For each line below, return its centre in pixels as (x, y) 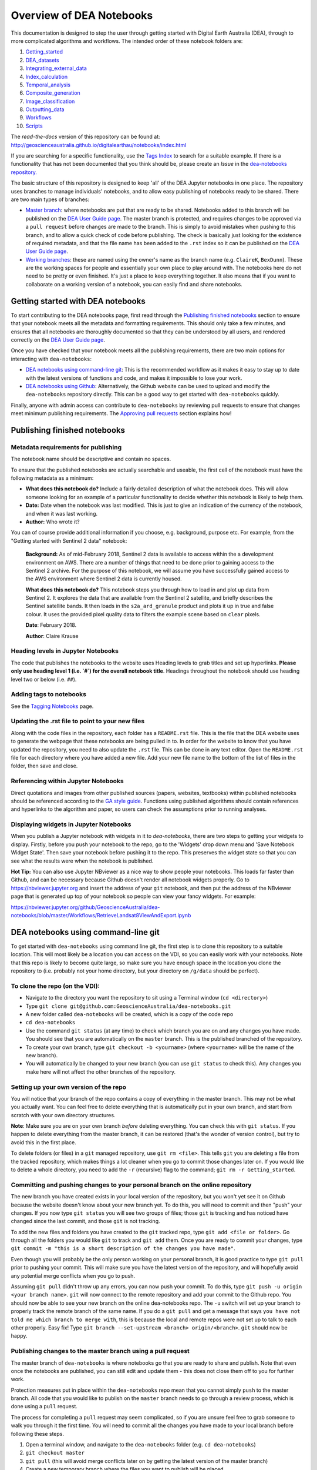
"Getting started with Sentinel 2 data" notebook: (69, 540)
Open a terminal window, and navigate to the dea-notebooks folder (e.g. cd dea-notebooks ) (141, 1445)
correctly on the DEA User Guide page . (58, 340)
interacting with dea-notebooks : (51, 359)
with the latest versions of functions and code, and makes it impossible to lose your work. (134, 378)
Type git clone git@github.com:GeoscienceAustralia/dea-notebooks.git (128, 1006)
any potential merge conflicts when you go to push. (73, 1275)
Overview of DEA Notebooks (82, 15)
